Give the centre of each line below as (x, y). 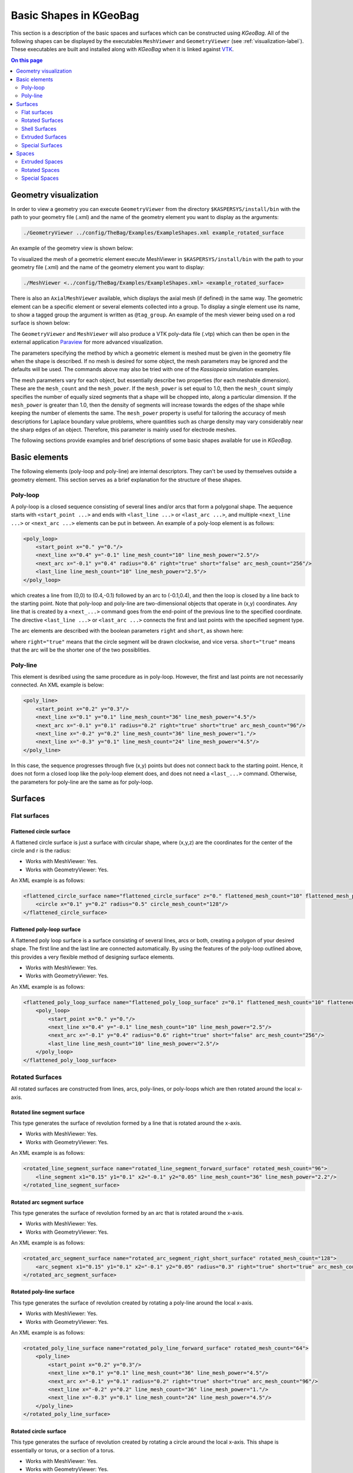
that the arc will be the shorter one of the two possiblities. (81, 650)
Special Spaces (40, 178)
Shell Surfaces (39, 128)
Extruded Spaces (42, 161)
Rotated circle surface (39, 1431)
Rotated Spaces (41, 170)
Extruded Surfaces (44, 137)
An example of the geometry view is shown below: (72, 248)
